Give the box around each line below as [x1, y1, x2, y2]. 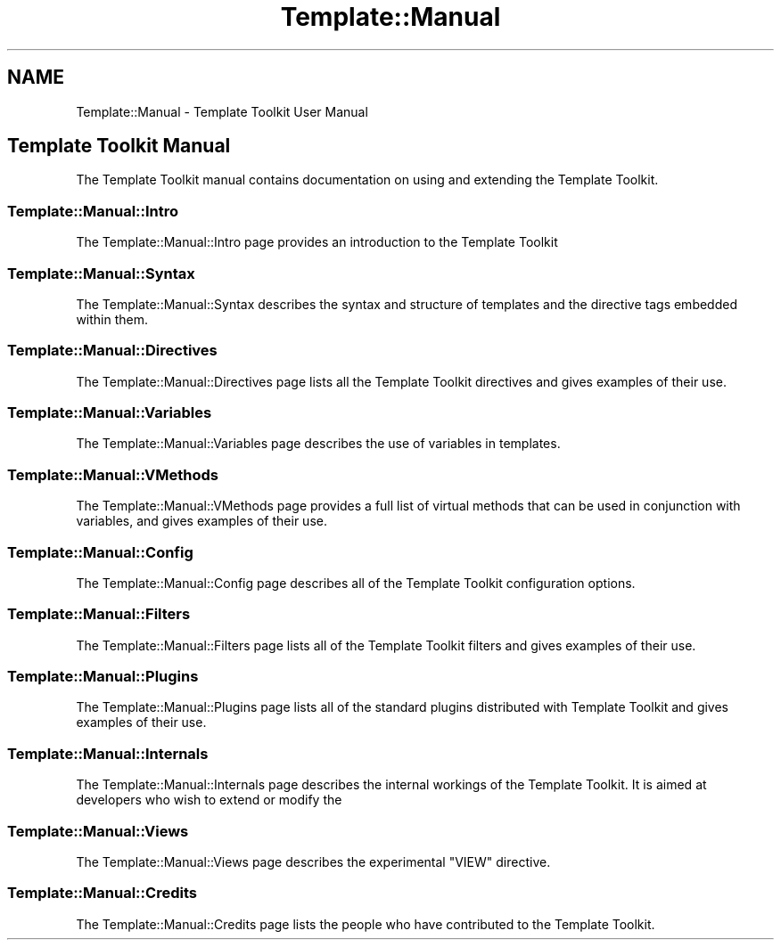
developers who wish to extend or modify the [76, 792, 342, 808]
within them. [76, 311, 149, 327]
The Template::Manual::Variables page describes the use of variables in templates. [76, 436, 561, 452]
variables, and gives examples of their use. [76, 513, 327, 529]
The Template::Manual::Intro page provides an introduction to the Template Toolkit [76, 234, 558, 250]
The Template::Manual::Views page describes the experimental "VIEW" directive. [76, 853, 551, 869]
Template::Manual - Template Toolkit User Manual [76, 103, 368, 119]
